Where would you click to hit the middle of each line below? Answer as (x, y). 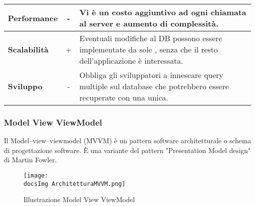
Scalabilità (28, 49)
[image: (36, 176)
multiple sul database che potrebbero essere (154, 86)
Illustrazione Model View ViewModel (79, 199)
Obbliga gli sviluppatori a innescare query (152, 75)
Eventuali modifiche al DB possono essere (151, 38)
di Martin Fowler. (30, 160)
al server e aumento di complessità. (149, 23)
